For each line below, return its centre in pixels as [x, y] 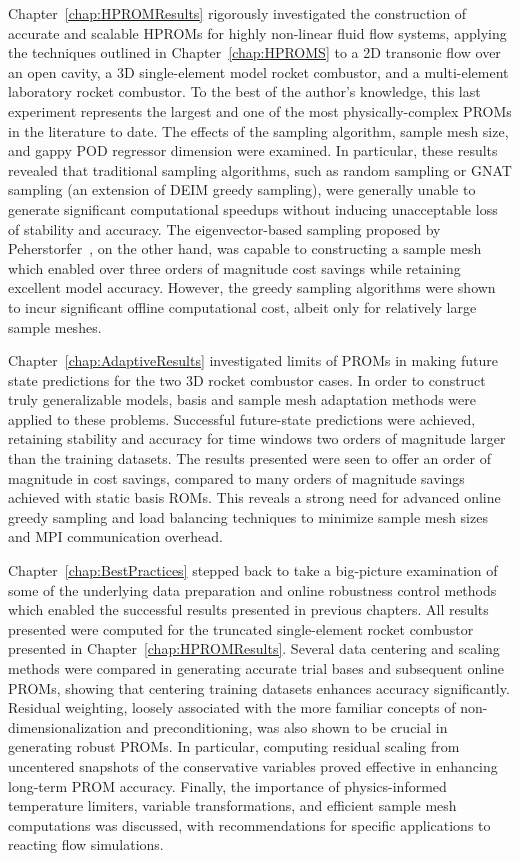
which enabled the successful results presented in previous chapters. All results [248, 609]
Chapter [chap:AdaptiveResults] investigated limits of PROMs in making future [253, 360]
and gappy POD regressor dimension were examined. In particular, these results [253, 150]
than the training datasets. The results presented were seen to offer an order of [249, 458]
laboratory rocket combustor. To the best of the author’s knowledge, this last [244, 91]
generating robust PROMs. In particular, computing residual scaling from [234, 746]
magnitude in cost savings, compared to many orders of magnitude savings [236, 477]
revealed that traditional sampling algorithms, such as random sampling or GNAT [260, 169]
